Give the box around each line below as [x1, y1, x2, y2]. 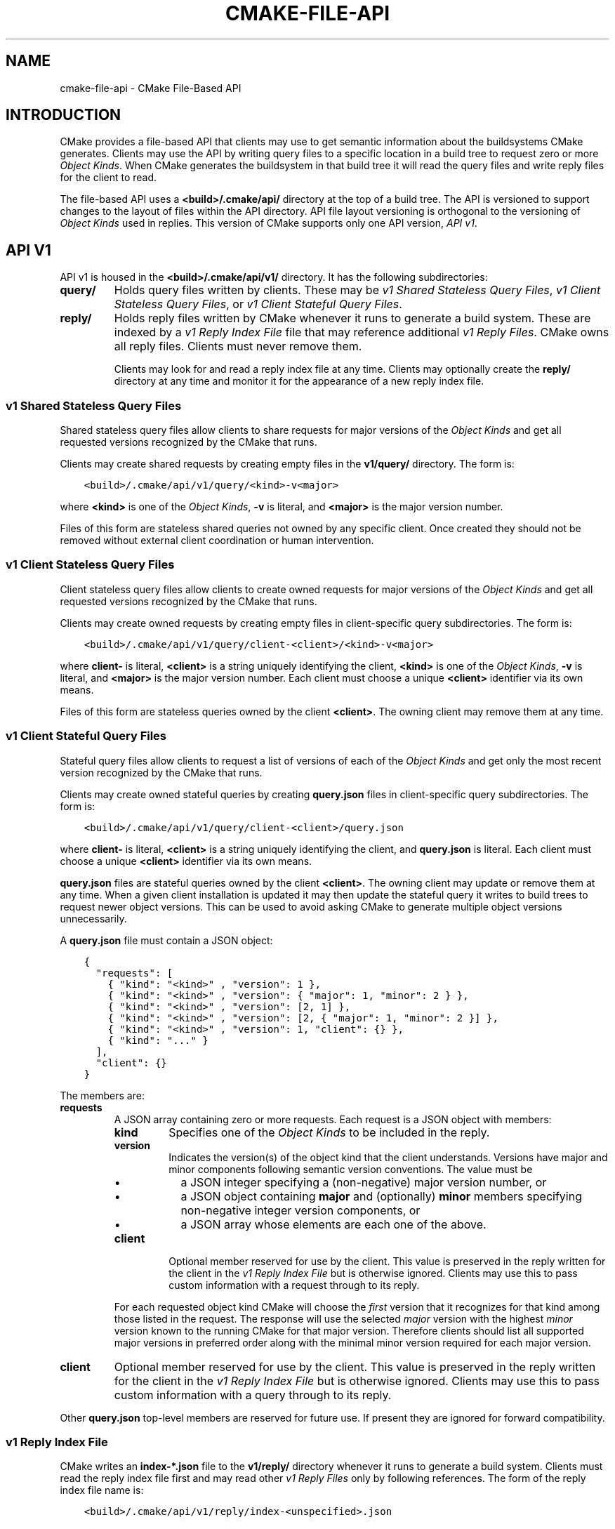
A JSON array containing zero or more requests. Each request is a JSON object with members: [114, 1113, 552, 1125]
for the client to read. [60, 171, 157, 184]
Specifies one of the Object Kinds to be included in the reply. [168, 1125, 490, 1139]
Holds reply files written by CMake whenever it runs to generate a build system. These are [114, 311, 591, 326]
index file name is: [60, 1484, 144, 1497]
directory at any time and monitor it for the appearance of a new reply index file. [114, 375, 484, 388]
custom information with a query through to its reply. [114, 1387, 392, 1402]
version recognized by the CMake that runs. [60, 766, 263, 779]
